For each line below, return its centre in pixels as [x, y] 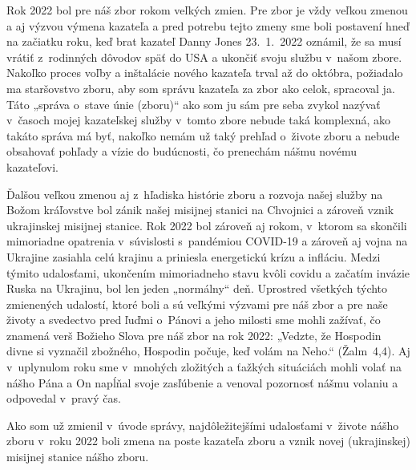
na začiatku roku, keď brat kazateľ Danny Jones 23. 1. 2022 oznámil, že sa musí [204, 41]
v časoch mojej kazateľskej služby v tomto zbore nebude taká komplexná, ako [198, 120]
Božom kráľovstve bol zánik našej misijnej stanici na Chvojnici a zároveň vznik [200, 210]
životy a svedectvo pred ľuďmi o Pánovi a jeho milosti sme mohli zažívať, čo [194, 320]
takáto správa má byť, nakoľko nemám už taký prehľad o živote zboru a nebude [203, 135]
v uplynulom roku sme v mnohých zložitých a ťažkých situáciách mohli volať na [204, 367]
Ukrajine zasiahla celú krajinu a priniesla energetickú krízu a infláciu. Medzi [194, 256]
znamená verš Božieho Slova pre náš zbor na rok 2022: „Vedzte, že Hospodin [194, 335]
